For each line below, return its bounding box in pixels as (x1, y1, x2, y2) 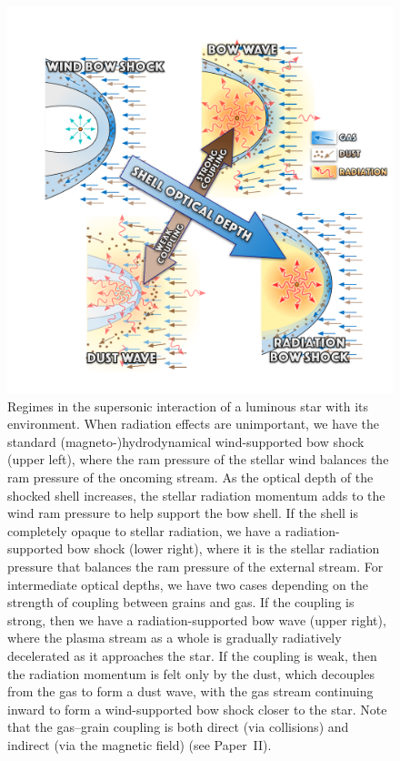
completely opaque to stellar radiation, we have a (7, 521, 282, 540)
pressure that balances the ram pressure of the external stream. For (7, 556, 384, 575)
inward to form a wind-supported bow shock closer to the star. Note (7, 699, 387, 718)
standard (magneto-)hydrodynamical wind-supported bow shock (7, 431, 365, 451)
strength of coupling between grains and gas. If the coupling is (7, 593, 355, 612)
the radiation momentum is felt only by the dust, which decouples (7, 664, 375, 683)
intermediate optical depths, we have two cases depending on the (7, 574, 368, 594)
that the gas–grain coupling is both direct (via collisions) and (7, 717, 349, 736)
